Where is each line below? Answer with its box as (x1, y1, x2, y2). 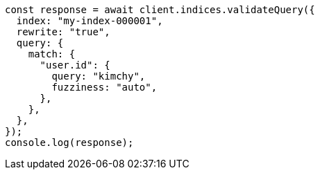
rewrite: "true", (16, 26, 110, 37)
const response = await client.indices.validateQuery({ (5, 4, 315, 15)
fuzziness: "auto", (51, 82, 158, 93)
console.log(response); (5, 137, 134, 148)
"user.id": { (40, 59, 110, 71)
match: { (28, 48, 76, 59)
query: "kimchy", (51, 71, 146, 82)
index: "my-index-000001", (16, 15, 163, 26)
